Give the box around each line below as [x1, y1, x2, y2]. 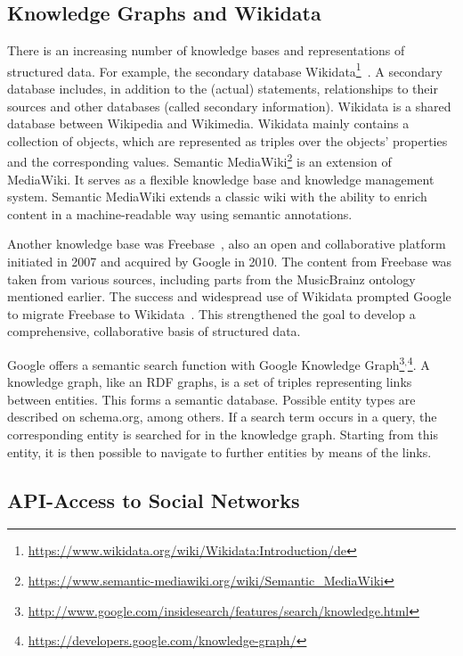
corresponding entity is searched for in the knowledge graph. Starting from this [7, 425, 439, 444]
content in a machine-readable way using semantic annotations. [7, 204, 353, 223]
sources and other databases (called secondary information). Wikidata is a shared [7, 96, 451, 115]
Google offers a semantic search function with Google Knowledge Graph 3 [7, 353, 405, 373]
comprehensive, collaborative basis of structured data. [7, 322, 301, 340]
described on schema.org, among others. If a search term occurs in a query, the [7, 407, 437, 426]
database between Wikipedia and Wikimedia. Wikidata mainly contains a [7, 114, 410, 133]
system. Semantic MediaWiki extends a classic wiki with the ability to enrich [7, 187, 427, 206]
